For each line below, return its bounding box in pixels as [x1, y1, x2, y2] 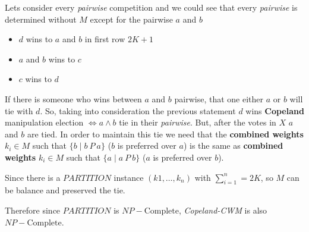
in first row [84, 33, 125, 45]
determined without [5, 12, 77, 25]
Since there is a [5, 171, 61, 183]
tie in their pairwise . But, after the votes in [119, 116, 276, 128]
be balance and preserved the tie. [5, 184, 125, 196]
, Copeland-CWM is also [178, 203, 267, 216]
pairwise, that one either [174, 92, 263, 105]
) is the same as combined [183, 139, 283, 152]
